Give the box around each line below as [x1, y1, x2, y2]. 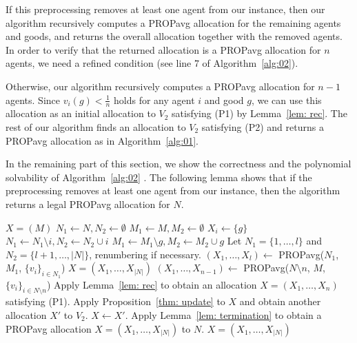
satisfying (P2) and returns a [201, 119, 324, 134]
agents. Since [6, 92, 61, 107]
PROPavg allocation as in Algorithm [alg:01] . [6, 133, 198, 147]
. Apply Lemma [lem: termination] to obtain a [125, 307, 322, 322]
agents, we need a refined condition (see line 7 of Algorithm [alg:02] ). [6, 56, 298, 70]
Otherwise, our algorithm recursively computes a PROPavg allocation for [6, 79, 315, 93]
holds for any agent [114, 92, 195, 107]
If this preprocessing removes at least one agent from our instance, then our [6, 2, 325, 16]
